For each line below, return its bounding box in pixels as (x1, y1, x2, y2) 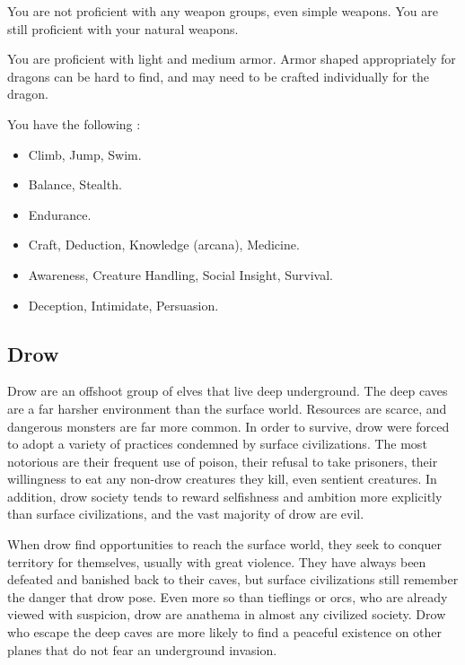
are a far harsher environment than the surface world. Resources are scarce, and (7, 398, 447, 417)
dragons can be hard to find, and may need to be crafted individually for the (7, 66, 430, 85)
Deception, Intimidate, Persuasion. (28, 295, 219, 314)
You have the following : (7, 114, 141, 133)
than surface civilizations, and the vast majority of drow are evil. (7, 504, 364, 523)
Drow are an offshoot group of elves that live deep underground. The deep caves (7, 381, 448, 400)
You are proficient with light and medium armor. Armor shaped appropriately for (7, 49, 456, 68)
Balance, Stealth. (28, 175, 122, 194)
